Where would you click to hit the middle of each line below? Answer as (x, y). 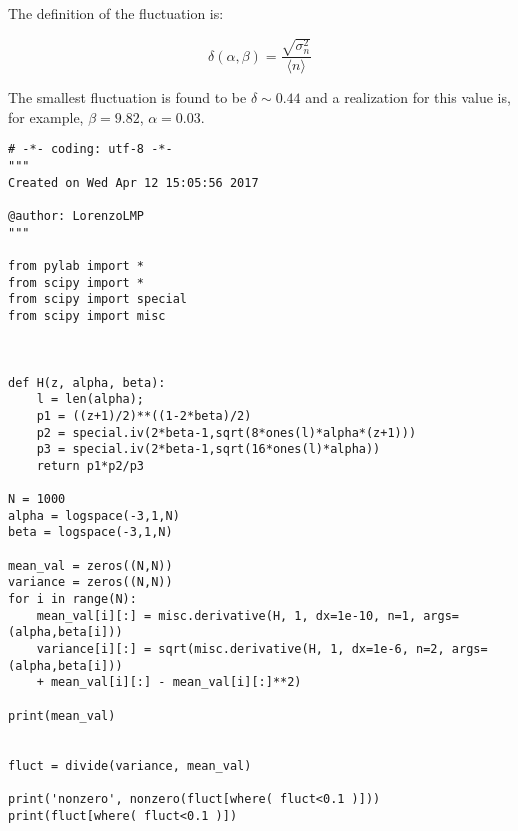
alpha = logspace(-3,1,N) (94, 515)
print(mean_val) (62, 715)
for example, (46, 116)
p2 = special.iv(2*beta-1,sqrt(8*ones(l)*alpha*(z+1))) (226, 432)
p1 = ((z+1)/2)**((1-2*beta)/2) (144, 415)
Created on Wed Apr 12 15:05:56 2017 (133, 182)
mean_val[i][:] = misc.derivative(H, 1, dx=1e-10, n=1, (226, 615)
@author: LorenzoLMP (76, 215)
